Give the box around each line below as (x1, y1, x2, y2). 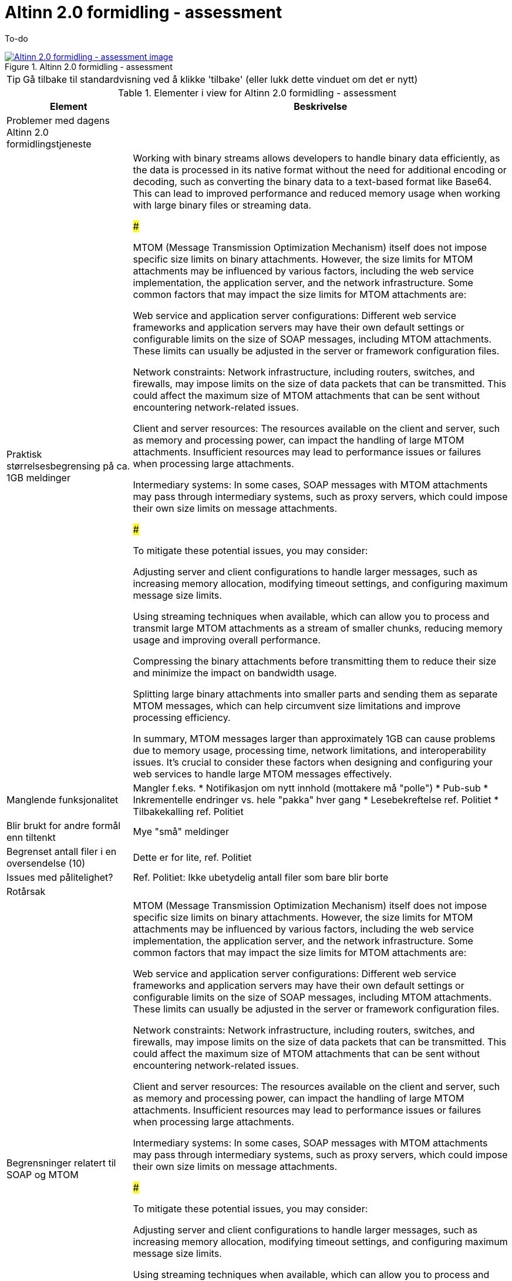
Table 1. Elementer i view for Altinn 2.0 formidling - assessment (118, 86, 396, 99)
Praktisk (6, 448, 42, 460)
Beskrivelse (294, 100, 348, 112)
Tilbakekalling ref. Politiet (133, 805, 244, 817)
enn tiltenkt (6, 831, 56, 843)
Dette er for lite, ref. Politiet (133, 851, 252, 863)
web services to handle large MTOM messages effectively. (133, 767, 392, 780)
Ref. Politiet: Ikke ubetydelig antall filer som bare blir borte (133, 871, 389, 883)
